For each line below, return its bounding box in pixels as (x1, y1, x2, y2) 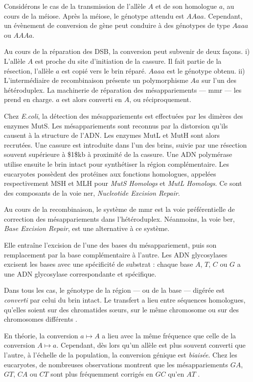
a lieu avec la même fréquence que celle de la (102, 330, 236, 340)
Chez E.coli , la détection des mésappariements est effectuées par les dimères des (4, 110, 243, 121)
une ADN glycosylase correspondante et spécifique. (4, 268, 157, 279)
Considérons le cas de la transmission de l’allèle (4, 1, 146, 11)
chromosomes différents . (4, 314, 78, 324)
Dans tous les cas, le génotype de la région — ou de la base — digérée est (4, 285, 225, 295)
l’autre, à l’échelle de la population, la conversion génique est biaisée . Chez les (4, 350, 237, 359)
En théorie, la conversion (4, 330, 78, 340)
